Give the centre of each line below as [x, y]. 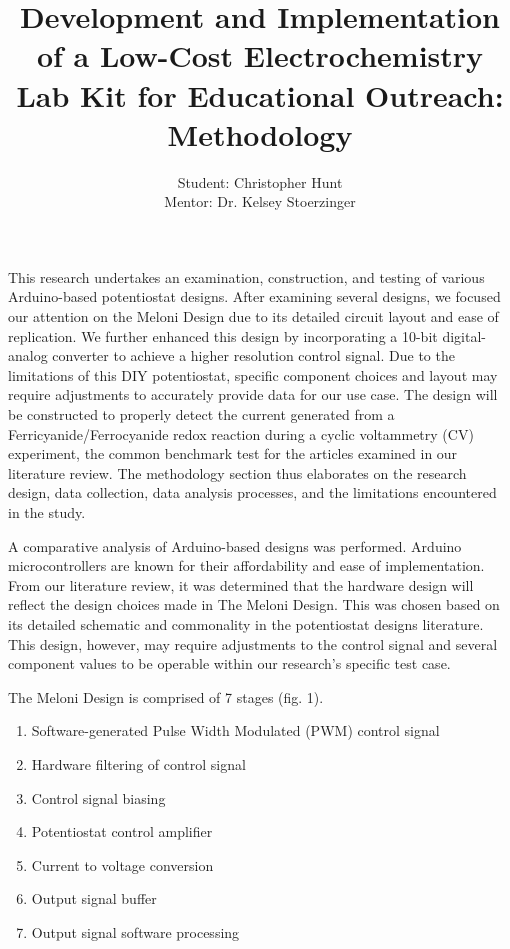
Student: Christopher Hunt [260, 181]
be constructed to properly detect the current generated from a [201, 414]
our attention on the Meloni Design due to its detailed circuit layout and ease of [253, 316]
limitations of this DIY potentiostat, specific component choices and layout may [253, 374]
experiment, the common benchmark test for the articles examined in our [233, 453]
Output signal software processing [135, 931]
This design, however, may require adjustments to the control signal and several [253, 643]
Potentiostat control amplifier [122, 831]
